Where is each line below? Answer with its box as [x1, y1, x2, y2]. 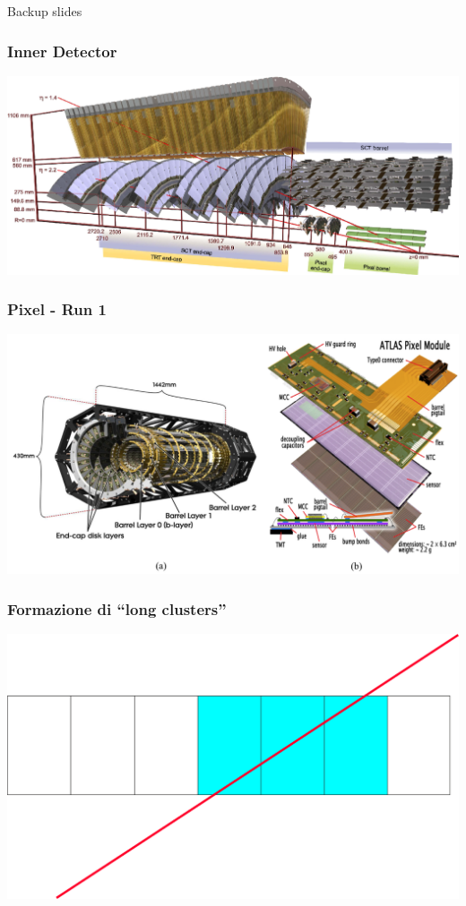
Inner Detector [7, 39, 117, 62]
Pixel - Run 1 [7, 298, 107, 321]
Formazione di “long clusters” [7, 597, 227, 620]
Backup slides [7, 2, 82, 20]
